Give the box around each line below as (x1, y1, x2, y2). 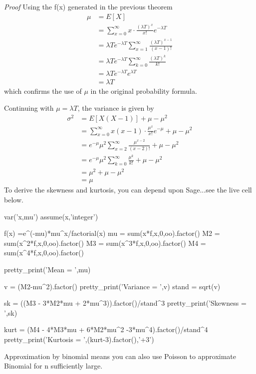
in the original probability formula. (90, 86, 197, 96)
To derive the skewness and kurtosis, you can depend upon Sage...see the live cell (4, 185, 252, 195)
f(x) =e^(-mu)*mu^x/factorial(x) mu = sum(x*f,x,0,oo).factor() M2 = (4, 228, 220, 238)
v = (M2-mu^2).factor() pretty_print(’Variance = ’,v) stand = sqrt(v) (4, 281, 221, 291)
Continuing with (4, 102, 54, 113)
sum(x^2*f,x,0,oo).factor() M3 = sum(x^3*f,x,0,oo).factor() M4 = (4, 237, 206, 248)
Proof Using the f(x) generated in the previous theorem (4, 1, 173, 11)
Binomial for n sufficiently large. (4, 361, 103, 371)
